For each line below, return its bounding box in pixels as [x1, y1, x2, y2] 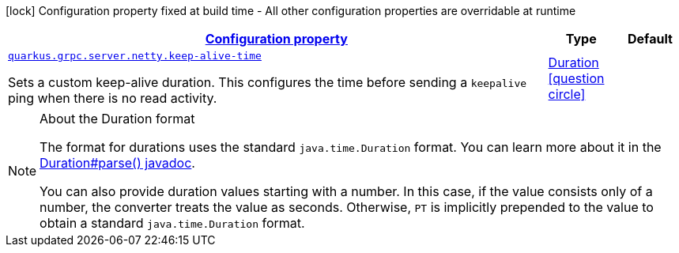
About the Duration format [40, 111, 195, 126]
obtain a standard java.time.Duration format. [40, 215, 305, 231]
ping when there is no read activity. [8, 90, 217, 106]
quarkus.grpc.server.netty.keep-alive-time [8, 50, 262, 62]
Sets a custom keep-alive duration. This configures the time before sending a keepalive [8, 74, 527, 90]
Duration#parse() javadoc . [40, 155, 195, 171]
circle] [548, 85, 586, 102]
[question [548, 70, 605, 86]
